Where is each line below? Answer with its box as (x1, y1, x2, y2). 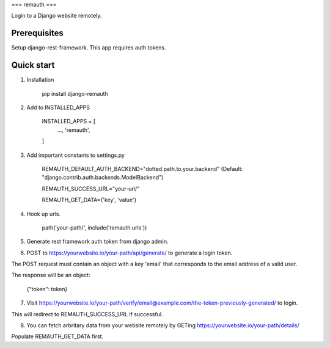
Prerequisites (11, 28, 64, 38)
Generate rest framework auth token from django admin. (26, 238, 169, 245)
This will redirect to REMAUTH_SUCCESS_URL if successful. (11, 310, 163, 317)
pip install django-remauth (42, 90, 108, 97)
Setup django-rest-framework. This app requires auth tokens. (11, 44, 166, 51)
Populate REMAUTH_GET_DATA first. (11, 333, 104, 340)
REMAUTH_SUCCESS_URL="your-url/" (42, 185, 140, 192)
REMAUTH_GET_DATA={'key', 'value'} (42, 196, 137, 204)
